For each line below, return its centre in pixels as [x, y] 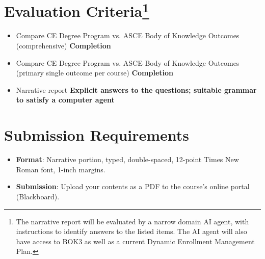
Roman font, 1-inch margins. [61, 169]
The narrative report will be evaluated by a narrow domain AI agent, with [132, 221]
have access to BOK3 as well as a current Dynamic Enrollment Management [135, 241]
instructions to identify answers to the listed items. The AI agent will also [131, 231]
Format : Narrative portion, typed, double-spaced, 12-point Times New [127, 159]
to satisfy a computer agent [65, 100]
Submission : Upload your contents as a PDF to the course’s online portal [133, 186]
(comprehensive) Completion [63, 46]
